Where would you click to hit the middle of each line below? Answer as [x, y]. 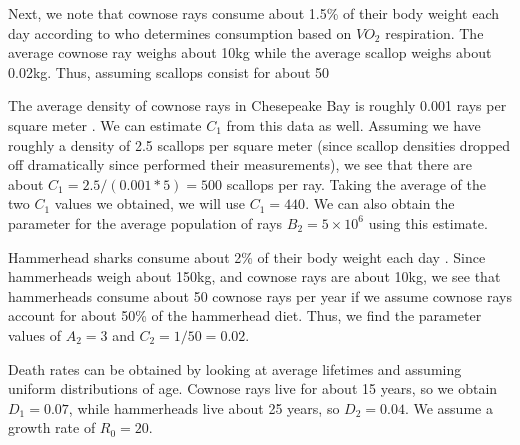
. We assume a [448, 407]
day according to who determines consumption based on [180, 32]
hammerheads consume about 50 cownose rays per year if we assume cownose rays [260, 295]
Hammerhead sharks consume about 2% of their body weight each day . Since [247, 256]
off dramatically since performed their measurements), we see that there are [240, 164]
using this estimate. [428, 222]
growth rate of [52, 427]
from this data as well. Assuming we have [353, 124]
